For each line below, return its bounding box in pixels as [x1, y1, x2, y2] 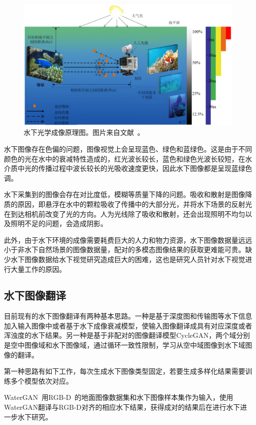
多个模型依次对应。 [10, 375, 73, 386]
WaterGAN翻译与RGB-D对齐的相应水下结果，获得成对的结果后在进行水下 [4, 402, 240, 412]
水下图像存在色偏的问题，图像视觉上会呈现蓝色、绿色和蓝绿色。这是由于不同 [4, 143, 252, 154]
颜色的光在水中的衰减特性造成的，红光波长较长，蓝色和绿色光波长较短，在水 [4, 153, 252, 163]
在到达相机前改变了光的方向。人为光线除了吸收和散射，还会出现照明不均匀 [4, 208, 245, 219]
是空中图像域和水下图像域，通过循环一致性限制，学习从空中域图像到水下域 [4, 340, 245, 350]
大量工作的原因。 [10, 263, 66, 274]
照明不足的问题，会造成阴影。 [10, 218, 107, 229]
